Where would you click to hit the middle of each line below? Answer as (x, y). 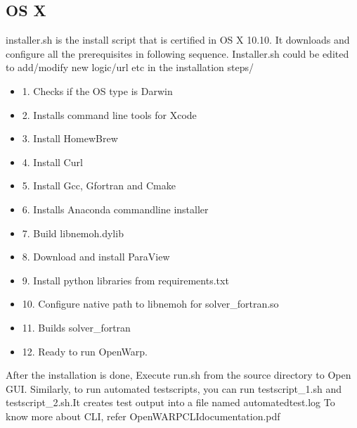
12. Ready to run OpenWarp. (85, 351)
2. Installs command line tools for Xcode (109, 114)
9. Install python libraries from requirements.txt (125, 280)
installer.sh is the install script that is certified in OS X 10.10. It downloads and (178, 40)
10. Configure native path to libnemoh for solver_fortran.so (150, 304)
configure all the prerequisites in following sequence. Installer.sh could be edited (177, 53)
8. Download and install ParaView (96, 257)
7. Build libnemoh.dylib (73, 233)
